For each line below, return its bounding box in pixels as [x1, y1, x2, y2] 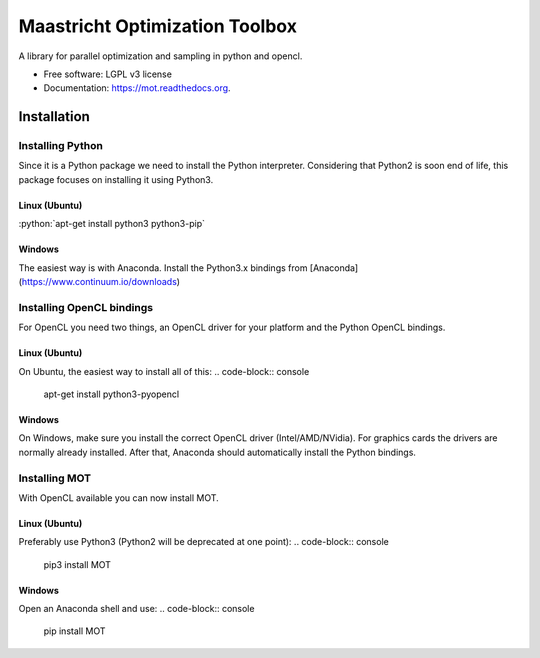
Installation [18, 108, 90, 125]
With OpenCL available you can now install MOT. [18, 491, 219, 504]
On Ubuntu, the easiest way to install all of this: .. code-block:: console [18, 365, 310, 377]
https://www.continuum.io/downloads [21, 276, 177, 288]
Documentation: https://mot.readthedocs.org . [43, 82, 231, 94]
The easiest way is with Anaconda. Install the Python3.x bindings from [18, 261, 308, 274]
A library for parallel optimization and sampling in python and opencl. [18, 50, 303, 62]
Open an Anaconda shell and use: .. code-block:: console [18, 603, 255, 615]
